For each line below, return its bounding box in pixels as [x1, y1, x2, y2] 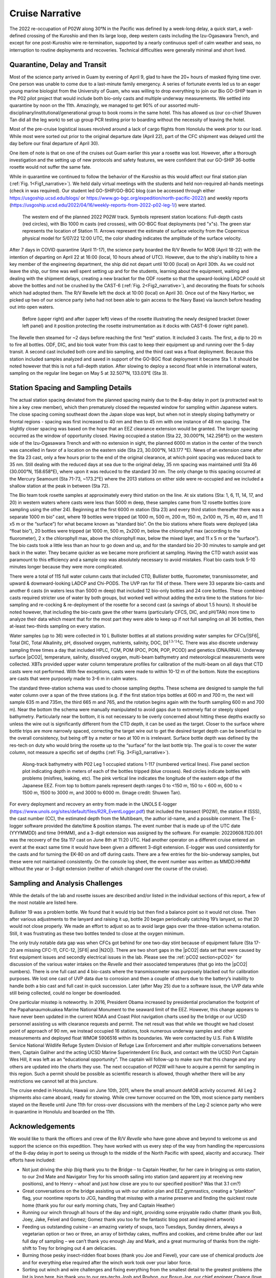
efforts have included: [9, 1157, 56, 1163]
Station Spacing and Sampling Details [9, 383, 132, 392]
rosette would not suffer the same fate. [9, 164, 91, 170]
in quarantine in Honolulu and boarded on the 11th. [9, 1109, 116, 1115]
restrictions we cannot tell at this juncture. [9, 1078, 98, 1084]
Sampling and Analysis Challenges [9, 879, 123, 887]
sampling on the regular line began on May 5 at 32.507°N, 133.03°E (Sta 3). [9, 370, 168, 376]
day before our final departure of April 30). [9, 141, 100, 147]
